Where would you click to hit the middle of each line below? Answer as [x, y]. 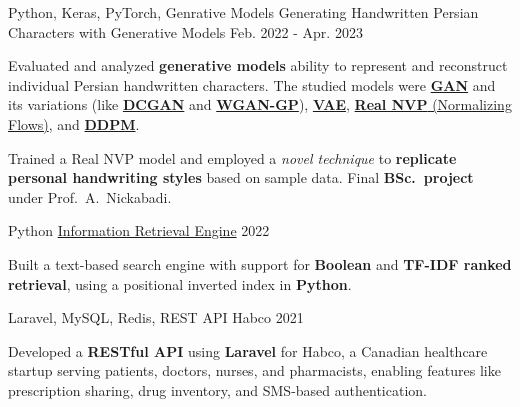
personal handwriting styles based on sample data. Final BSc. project [241, 177]
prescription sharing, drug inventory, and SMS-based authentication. [217, 389]
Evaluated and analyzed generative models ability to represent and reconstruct [258, 65]
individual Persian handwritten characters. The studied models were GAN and [252, 84]
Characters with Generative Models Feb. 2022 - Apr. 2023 [185, 31]
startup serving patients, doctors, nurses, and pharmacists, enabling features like [254, 370]
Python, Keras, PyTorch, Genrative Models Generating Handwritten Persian [243, 12]
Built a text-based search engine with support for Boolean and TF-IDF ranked [260, 263]
